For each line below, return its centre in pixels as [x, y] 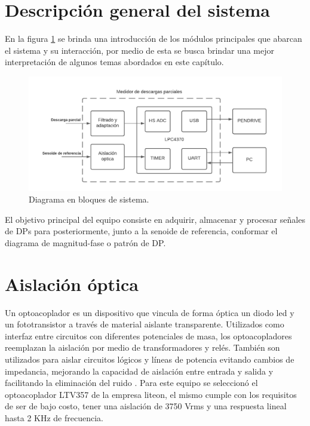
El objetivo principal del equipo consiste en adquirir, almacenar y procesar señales [155, 219]
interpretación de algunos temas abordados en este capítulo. [114, 62]
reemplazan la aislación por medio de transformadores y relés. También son [142, 347]
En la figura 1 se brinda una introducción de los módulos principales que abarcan [154, 39]
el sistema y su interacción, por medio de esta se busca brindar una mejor [139, 50]
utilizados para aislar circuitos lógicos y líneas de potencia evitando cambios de [150, 359]
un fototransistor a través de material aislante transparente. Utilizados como [145, 324]
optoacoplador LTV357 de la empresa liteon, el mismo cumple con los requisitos [151, 394]
